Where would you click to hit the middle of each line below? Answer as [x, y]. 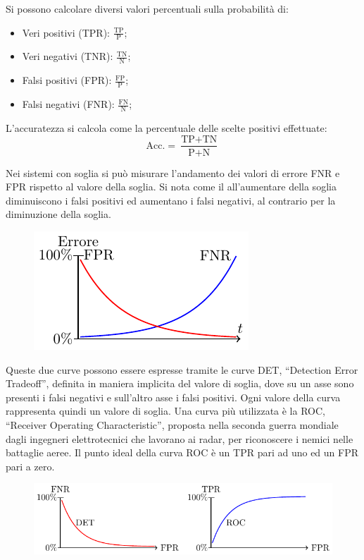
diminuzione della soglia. [58, 214]
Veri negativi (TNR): [68, 56]
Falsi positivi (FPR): [67, 80]
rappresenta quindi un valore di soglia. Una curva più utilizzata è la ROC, [165, 411]
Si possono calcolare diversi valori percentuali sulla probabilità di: [147, 8]
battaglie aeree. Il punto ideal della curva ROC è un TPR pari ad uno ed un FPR [182, 452]
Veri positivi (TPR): [66, 32]
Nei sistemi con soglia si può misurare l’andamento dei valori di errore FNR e [173, 172]
